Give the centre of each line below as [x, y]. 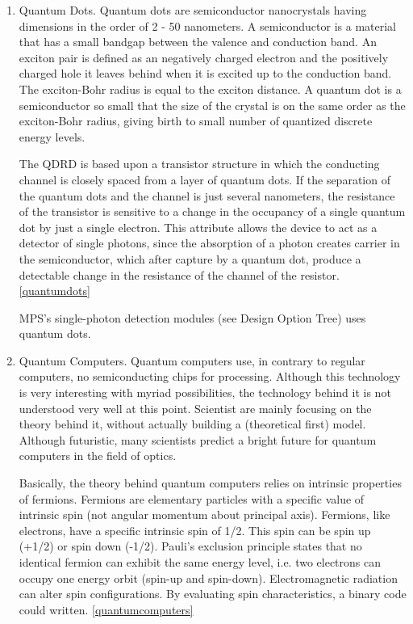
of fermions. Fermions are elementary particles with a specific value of [192, 498]
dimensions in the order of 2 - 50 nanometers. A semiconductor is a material [208, 25]
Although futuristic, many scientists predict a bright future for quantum [198, 439]
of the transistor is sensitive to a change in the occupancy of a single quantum [212, 211]
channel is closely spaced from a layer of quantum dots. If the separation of [204, 179]
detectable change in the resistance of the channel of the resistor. [179, 274]
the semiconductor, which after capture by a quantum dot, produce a [190, 258]
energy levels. [52, 136]
